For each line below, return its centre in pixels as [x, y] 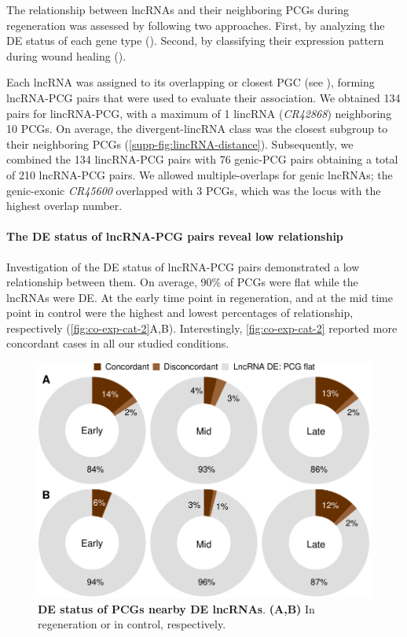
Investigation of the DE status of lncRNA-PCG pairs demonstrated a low [183, 266]
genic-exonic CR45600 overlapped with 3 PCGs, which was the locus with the [194, 190]
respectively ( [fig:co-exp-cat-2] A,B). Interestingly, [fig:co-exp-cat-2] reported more [202, 328]
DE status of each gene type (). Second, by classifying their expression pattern [195, 41]
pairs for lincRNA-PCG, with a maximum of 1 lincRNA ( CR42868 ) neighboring [199, 113]
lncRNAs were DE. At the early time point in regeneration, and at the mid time [200, 297]
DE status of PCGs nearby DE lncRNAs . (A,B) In [176, 608]
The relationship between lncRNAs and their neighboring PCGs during [178, 9]
